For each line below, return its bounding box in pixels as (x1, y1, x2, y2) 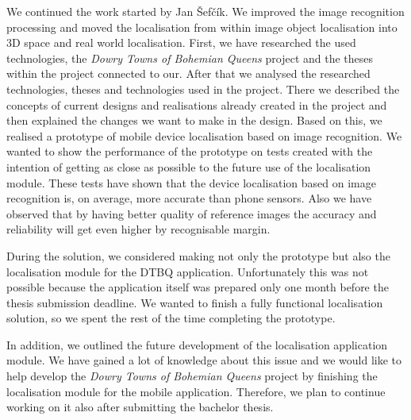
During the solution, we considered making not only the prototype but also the (6, 247, 390, 264)
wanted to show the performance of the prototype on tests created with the (6, 143, 373, 160)
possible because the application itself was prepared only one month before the (6, 279, 389, 295)
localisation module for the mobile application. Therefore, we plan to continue (6, 383, 386, 399)
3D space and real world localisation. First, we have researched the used (6, 34, 356, 51)
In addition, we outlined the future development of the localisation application (6, 336, 388, 353)
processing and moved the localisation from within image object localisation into (6, 18, 398, 35)
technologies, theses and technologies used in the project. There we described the (6, 80, 400, 97)
